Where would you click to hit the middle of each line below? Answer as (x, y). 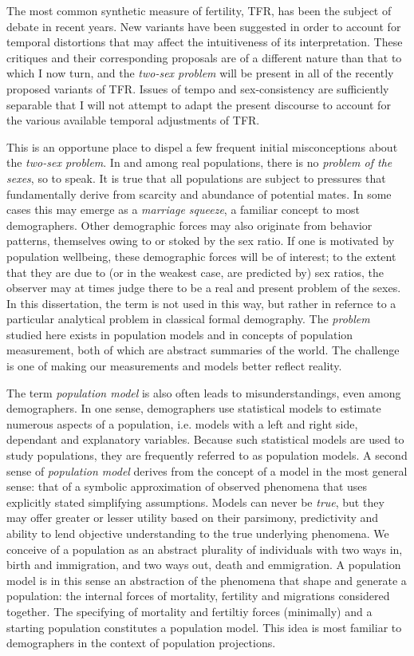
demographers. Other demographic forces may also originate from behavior (189, 225)
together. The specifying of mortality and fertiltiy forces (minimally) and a (189, 611)
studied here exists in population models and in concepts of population (180, 334)
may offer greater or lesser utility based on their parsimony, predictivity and (193, 518)
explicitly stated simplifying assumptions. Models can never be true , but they (195, 502)
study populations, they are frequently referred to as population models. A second (207, 455)
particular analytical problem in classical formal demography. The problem (188, 319)
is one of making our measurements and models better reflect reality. (174, 366)
